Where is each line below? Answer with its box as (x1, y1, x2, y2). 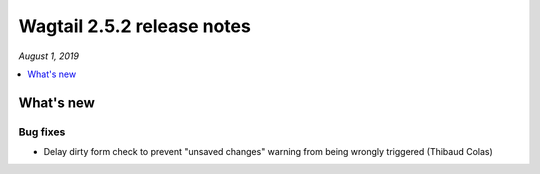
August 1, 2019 (18, 50, 80, 62)
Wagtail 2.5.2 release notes (18, 15, 252, 37)
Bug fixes (18, 125, 66, 139)
